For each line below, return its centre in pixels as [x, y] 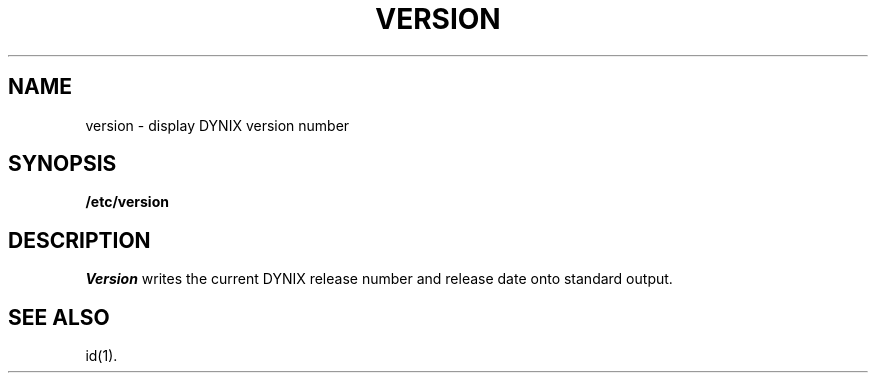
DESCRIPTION [79, 240]
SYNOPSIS [62, 164]
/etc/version [127, 202]
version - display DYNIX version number [217, 125]
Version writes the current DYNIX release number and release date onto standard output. [379, 279]
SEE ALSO [59, 317]
